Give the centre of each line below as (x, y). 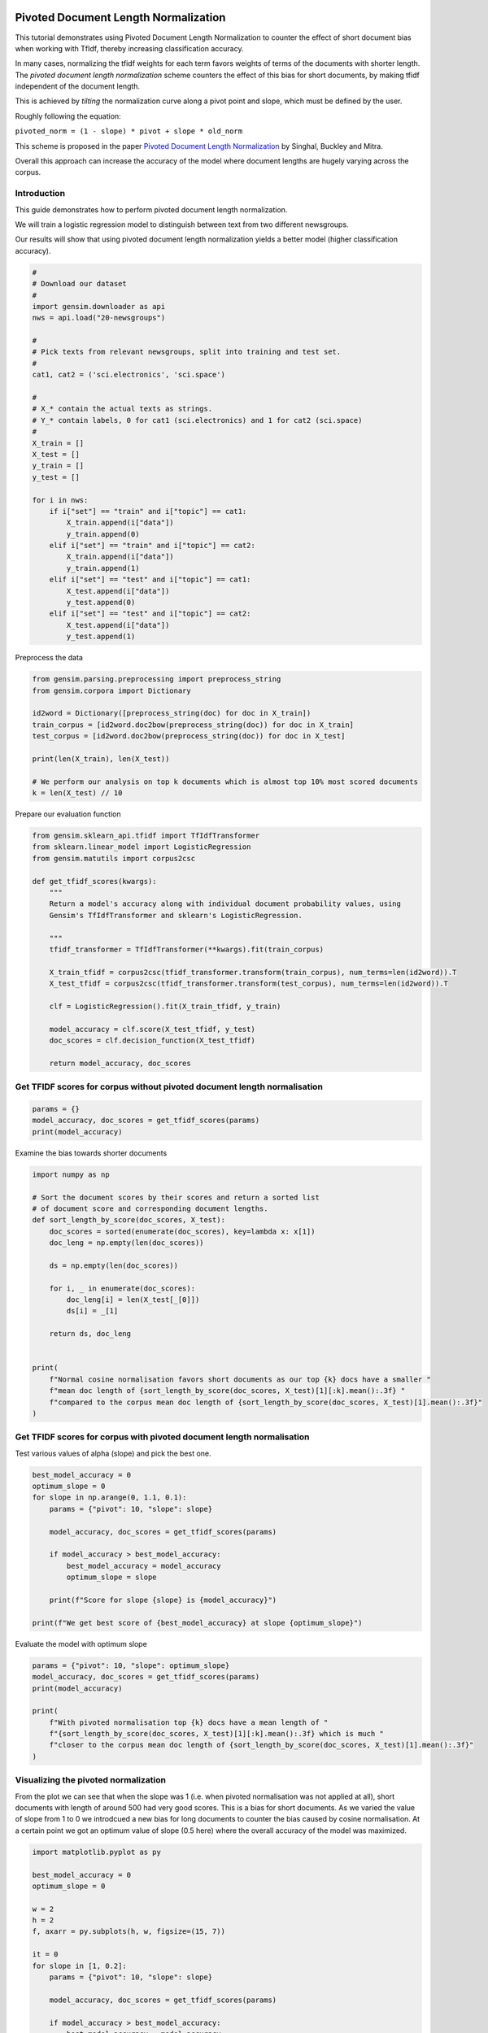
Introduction (40, 194)
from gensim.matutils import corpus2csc (113, 858)
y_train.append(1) (103, 568)
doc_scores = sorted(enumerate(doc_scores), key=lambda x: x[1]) (182, 1231)
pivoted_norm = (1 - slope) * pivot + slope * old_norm (129, 131)
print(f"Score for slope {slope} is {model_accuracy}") (163, 1600)
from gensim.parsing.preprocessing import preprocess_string (157, 679)
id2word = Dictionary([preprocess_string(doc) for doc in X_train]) (172, 713)
